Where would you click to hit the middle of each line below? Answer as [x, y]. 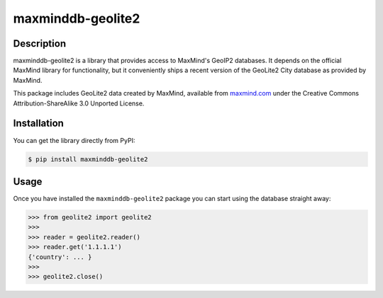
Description [40, 44]
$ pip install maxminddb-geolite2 [88, 159]
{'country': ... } [60, 257]
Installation [38, 124]
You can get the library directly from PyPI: [74, 140]
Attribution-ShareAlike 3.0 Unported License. [79, 103]
